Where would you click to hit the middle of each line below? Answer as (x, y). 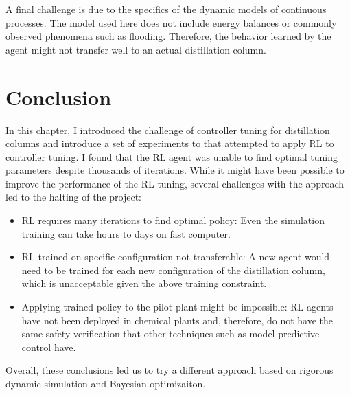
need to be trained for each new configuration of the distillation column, (173, 270)
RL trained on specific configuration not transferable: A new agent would (176, 257)
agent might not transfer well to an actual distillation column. (136, 49)
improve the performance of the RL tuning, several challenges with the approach (175, 183)
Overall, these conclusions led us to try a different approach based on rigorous (170, 370)
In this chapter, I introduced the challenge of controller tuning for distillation (168, 129)
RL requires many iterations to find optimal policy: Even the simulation (173, 220)
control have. (49, 347)
